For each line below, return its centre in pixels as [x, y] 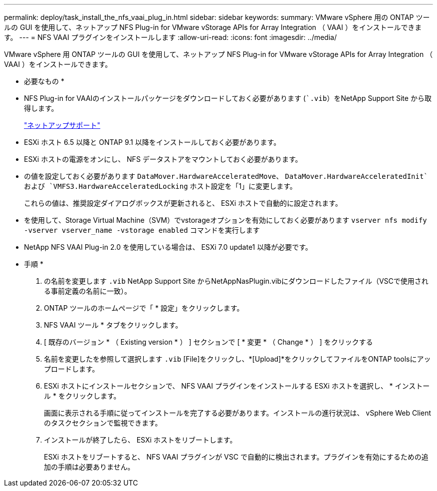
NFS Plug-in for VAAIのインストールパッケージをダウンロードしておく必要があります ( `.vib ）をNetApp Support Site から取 [228, 98]
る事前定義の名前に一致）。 [88, 291]
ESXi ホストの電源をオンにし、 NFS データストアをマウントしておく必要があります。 [163, 159]
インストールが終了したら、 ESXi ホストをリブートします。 [140, 440]
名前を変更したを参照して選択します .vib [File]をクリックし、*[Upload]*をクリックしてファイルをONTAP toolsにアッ [237, 359]
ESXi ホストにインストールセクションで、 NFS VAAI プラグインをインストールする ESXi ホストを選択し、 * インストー [237, 386]
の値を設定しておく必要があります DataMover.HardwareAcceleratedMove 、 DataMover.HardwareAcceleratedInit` [226, 176]
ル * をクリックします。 [82, 396]
